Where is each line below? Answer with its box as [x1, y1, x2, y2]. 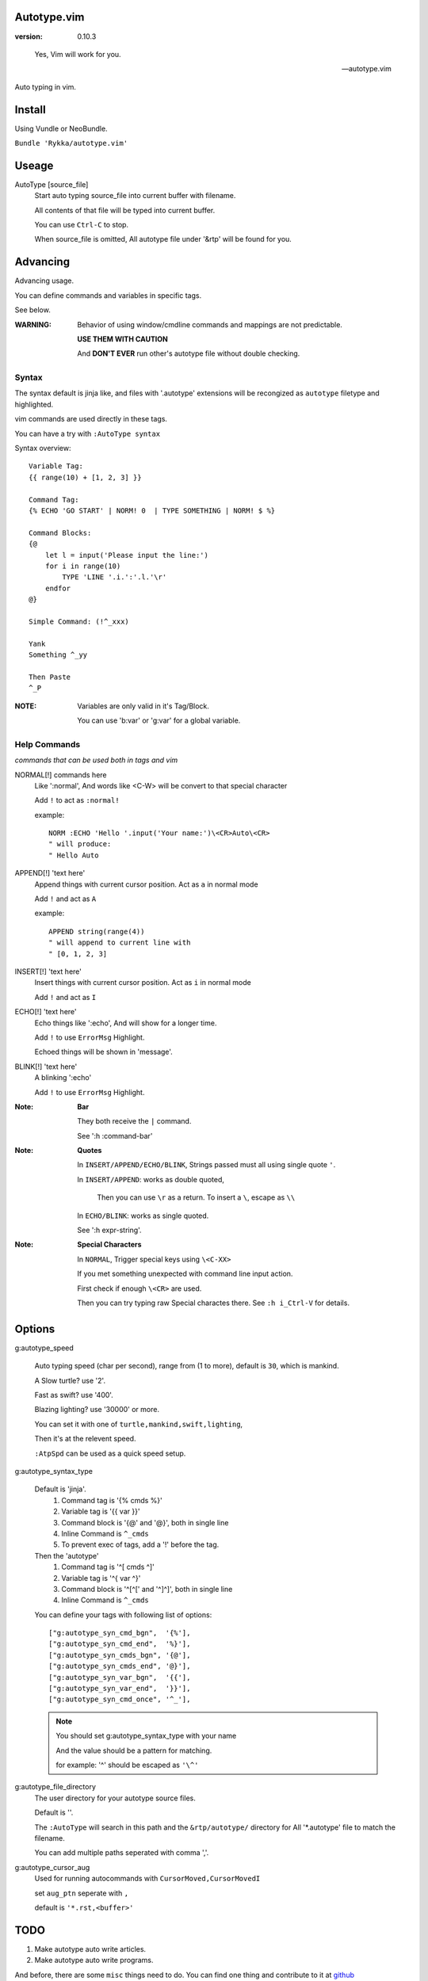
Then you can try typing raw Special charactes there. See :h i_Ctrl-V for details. [77, 1298, 350, 1307]
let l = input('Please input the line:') [44, 551, 209, 559]
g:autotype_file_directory [14, 1782, 97, 1792]
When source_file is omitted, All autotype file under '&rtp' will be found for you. [34, 235, 292, 244]
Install [14, 103, 47, 116]
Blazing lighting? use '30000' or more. [34, 1405, 160, 1414]
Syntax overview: [14, 444, 71, 453]
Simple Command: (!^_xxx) [29, 616, 130, 626]
